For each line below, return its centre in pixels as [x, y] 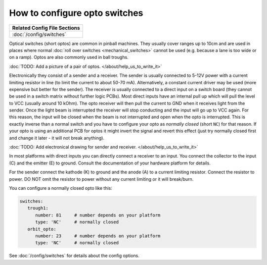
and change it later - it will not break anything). [57, 138]
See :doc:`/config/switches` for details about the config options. [74, 256]
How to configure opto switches [76, 13]
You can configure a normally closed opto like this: [61, 188]
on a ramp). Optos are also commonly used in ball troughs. [69, 57]
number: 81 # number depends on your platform [98, 215]
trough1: [38, 208]
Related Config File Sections [46, 28]
